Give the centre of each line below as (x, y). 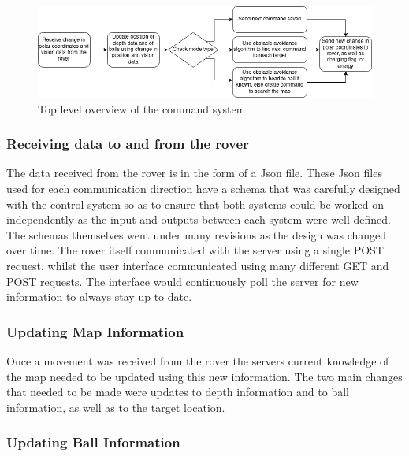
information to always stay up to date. (99, 297)
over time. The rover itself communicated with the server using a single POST (195, 250)
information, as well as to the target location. (116, 407)
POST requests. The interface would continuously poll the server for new (182, 281)
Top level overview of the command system (142, 108)
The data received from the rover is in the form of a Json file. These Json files (194, 173)
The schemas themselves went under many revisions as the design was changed (197, 234)
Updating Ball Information (93, 442)
